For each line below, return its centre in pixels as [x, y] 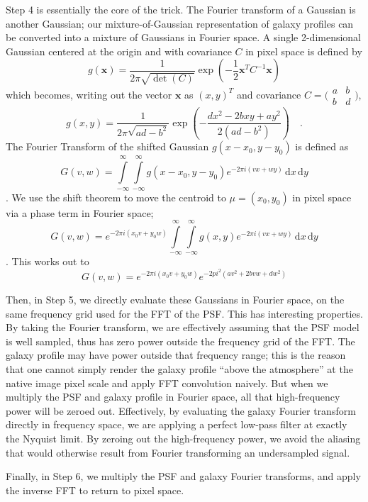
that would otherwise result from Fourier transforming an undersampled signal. [178, 452]
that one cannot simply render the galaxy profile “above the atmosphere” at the [179, 369]
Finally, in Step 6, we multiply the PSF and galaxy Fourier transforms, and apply [183, 476]
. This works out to [48, 261]
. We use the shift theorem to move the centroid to [116, 197]
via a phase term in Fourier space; [80, 212]
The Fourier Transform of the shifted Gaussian [107, 146]
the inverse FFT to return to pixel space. [95, 490]
